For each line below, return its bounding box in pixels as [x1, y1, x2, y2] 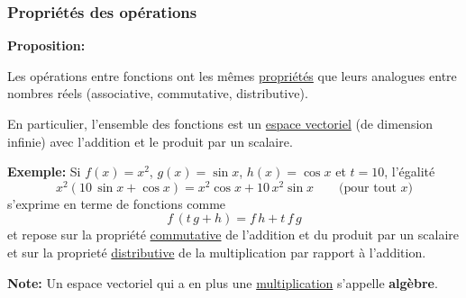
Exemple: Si [7, 162, 81, 181]
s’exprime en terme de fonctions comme [7, 194, 226, 212]
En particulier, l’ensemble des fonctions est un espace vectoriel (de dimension [7, 114, 434, 132]
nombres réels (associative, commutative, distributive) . [7, 84, 308, 103]
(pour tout [339, 181, 397, 194]
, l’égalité [384, 162, 435, 181]
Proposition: [7, 36, 86, 55]
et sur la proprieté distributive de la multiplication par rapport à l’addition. [7, 243, 426, 262]
